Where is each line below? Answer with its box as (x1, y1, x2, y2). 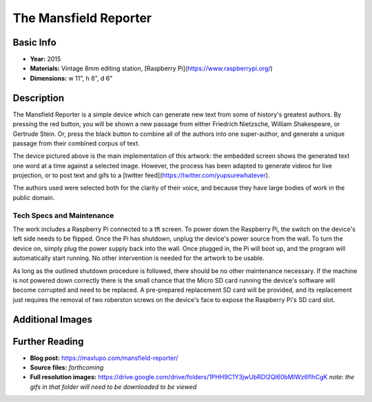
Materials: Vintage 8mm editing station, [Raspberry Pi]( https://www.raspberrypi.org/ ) (30, 64, 273, 72)
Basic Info (12, 37, 56, 48)
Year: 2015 (30, 55, 61, 63)
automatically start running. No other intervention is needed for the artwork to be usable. (12, 254, 265, 262)
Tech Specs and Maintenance (12, 210, 114, 220)
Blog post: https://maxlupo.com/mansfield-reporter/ (30, 354, 178, 362)
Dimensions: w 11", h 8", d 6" (30, 74, 113, 82)
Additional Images (12, 314, 93, 325)
